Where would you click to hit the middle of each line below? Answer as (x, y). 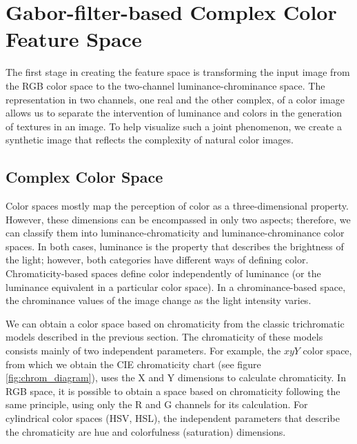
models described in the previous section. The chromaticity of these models (164, 337)
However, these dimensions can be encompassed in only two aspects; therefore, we (178, 219)
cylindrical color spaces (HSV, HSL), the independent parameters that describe (173, 417)
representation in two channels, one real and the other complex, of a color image (175, 99)
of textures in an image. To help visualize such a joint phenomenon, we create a (174, 126)
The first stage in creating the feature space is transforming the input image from (178, 72)
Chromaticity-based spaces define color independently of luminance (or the (163, 273)
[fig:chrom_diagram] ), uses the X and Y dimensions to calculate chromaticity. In (176, 377)
